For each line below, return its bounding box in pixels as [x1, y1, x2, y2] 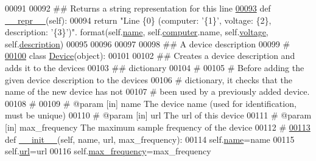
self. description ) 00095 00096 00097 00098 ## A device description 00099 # [5, 37, 290, 50]
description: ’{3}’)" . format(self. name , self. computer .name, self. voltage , [5, 26, 269, 38]
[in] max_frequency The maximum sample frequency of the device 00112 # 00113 [5, 120, 311, 133]
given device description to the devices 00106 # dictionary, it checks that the [5, 73, 293, 86]
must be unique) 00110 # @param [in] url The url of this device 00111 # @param [5, 109, 312, 122]
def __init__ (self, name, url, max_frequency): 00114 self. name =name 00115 [5, 132, 295, 145]
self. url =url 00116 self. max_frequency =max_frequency [5, 145, 211, 157]
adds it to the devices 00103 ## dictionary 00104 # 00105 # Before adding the [5, 61, 304, 74]
